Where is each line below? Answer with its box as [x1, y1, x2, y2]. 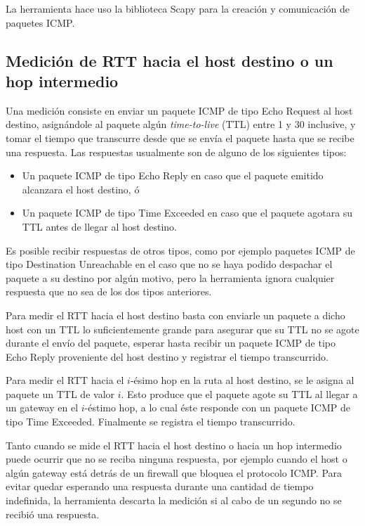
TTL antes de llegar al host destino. [22, 219, 177, 233]
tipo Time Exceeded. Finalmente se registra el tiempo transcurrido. [6, 414, 296, 429]
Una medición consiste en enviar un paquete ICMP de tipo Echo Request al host [6, 103, 353, 117]
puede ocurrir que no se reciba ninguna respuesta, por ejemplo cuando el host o [6, 451, 347, 466]
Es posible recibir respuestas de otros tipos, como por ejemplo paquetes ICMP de [6, 243, 355, 257]
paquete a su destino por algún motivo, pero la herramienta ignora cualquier [6, 270, 335, 285]
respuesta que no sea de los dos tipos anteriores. [6, 284, 212, 299]
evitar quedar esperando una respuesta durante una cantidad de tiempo [6, 479, 314, 494]
